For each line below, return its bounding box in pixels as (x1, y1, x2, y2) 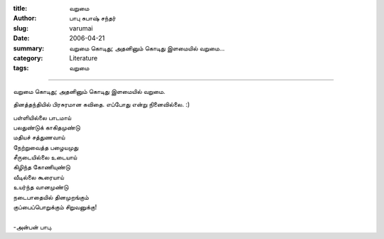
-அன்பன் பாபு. (13, 223, 53, 231)
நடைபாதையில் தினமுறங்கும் (13, 193, 89, 201)
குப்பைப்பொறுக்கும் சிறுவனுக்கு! (13, 203, 97, 211)
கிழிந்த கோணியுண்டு (13, 163, 70, 171)
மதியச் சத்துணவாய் (13, 133, 65, 142)
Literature (69, 53, 98, 62)
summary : (13, 43, 45, 53)
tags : (13, 64, 29, 73)
